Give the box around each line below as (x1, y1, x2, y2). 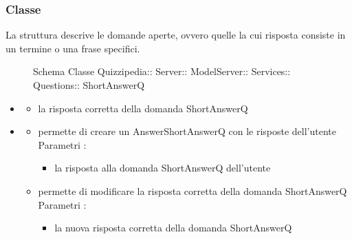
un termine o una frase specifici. (5, 41, 140, 55)
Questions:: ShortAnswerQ (33, 78, 145, 92)
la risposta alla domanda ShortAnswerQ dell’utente (54, 160, 271, 175)
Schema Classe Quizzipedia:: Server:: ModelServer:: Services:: (33, 64, 291, 79)
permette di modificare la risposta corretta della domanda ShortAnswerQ (38, 183, 347, 198)
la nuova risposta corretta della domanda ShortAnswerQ (54, 220, 292, 235)
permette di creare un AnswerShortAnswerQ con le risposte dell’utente (38, 124, 336, 138)
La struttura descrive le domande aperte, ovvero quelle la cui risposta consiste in (5, 28, 346, 42)
